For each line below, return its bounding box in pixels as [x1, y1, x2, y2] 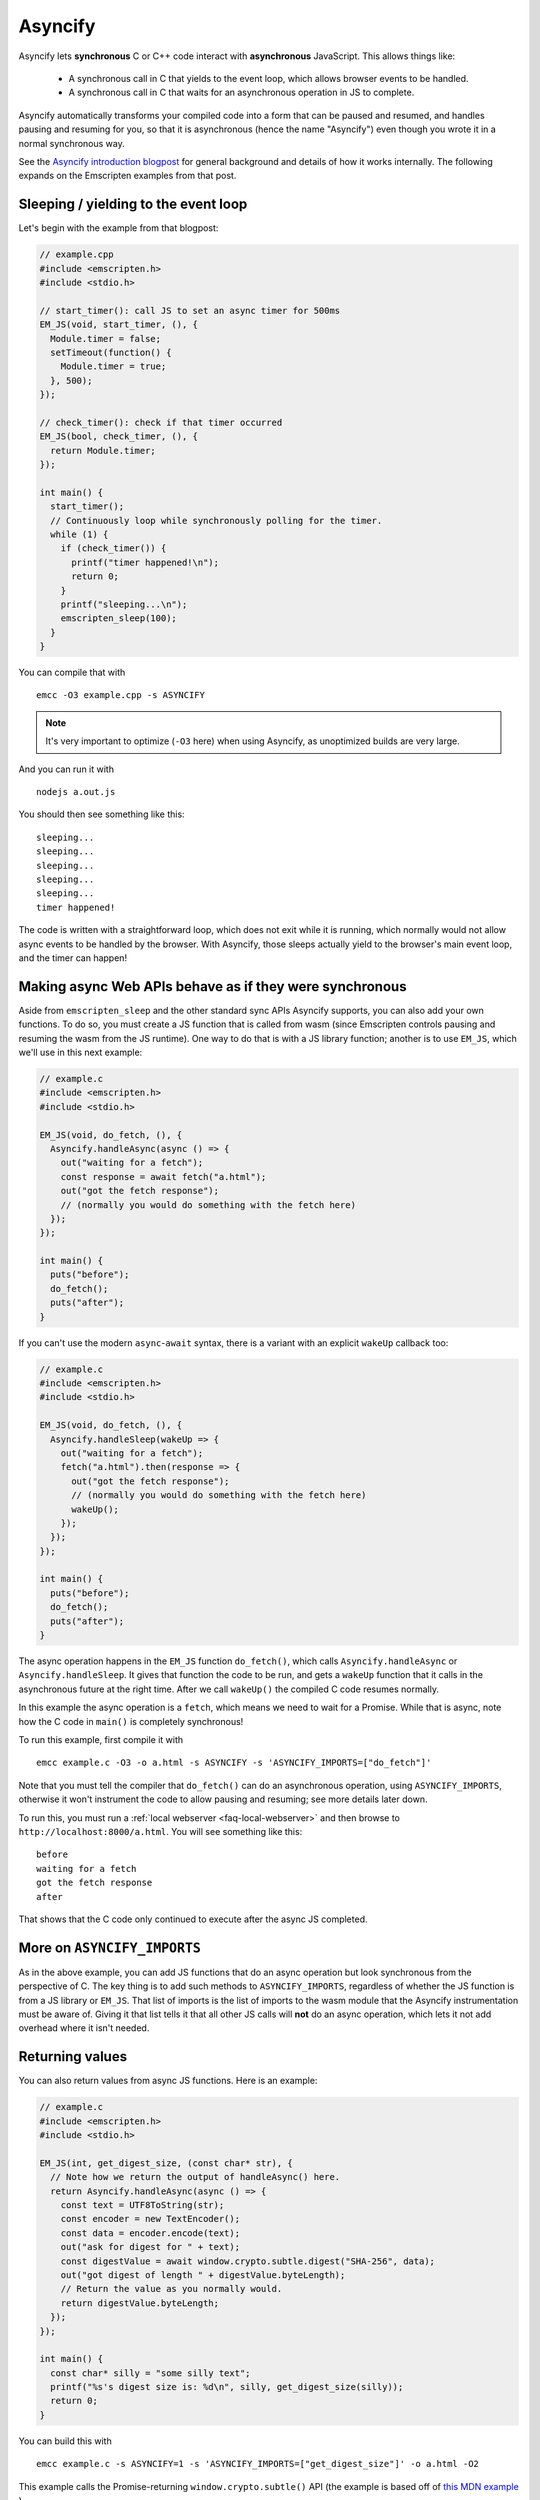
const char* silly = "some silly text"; [50, 2367, 251, 2379]
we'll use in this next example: [18, 1046, 143, 1059]
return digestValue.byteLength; [60, 2297, 220, 2309]
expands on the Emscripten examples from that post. [18, 170, 237, 182]
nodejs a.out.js [36, 786, 116, 798]
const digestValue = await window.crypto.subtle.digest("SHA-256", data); [60, 2255, 435, 2267]
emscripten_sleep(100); [60, 613, 177, 624]
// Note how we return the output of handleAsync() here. [50, 2171, 341, 2183]
